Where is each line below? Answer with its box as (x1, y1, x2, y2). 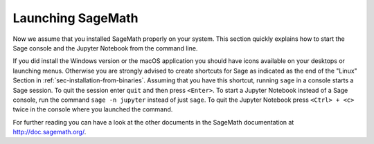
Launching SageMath (12, 10, 139, 26)
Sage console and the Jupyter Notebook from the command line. (12, 44, 198, 52)
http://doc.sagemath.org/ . (12, 128, 87, 136)
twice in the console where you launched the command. (12, 105, 173, 114)
